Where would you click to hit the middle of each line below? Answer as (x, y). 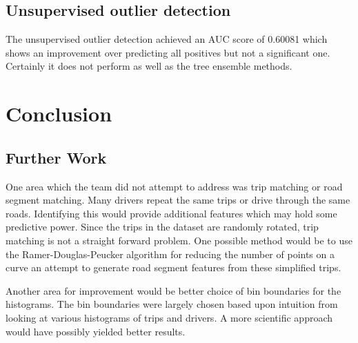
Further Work (56, 157)
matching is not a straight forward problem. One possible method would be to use (179, 240)
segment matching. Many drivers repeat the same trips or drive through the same (178, 200)
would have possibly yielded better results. (96, 331)
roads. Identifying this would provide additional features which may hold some (171, 213)
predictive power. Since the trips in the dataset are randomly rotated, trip (162, 227)
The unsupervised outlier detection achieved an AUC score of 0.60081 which (167, 39)
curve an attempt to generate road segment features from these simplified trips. (173, 267)
